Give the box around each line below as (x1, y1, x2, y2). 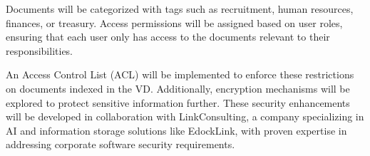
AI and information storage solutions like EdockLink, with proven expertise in (6, 123, 347, 137)
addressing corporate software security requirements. (6, 137, 235, 152)
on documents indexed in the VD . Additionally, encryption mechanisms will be (6, 80, 350, 95)
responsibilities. (6, 43, 73, 58)
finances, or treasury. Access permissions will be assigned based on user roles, (6, 15, 343, 30)
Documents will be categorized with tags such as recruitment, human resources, (6, 1, 354, 16)
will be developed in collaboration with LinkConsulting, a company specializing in (6, 109, 364, 124)
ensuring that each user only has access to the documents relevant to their (6, 29, 330, 44)
